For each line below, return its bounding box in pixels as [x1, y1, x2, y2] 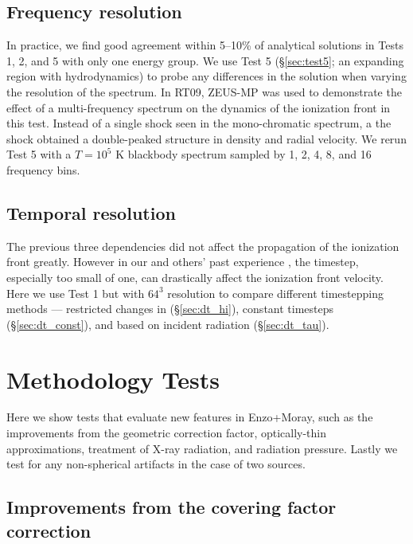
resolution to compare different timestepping [167, 284, 384, 301]
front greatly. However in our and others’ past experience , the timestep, [6, 253, 359, 270]
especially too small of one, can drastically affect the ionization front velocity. [6, 268, 384, 285]
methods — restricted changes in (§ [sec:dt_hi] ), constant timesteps [6, 300, 334, 317]
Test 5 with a [6, 146, 72, 162]
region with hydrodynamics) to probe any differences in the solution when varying [6, 68, 407, 84]
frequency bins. [6, 161, 80, 178]
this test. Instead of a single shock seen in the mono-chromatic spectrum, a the [6, 115, 392, 131]
